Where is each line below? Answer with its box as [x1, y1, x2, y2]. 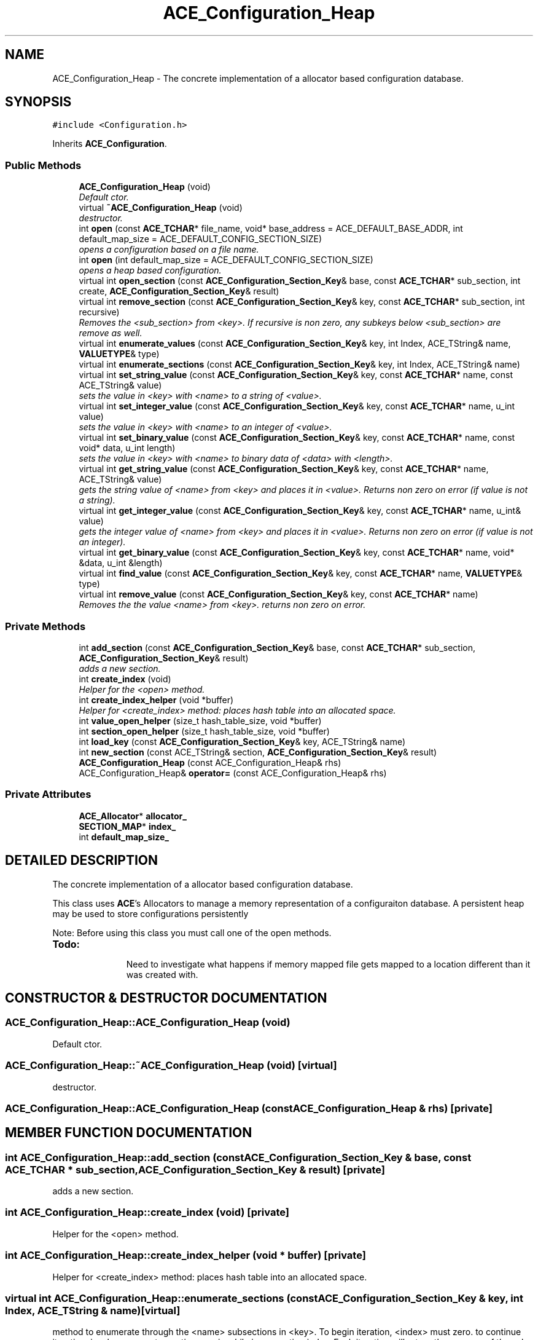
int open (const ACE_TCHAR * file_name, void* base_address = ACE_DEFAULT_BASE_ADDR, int [79, 223, 463, 234]
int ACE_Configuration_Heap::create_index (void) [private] [5, 1206, 289, 1219]
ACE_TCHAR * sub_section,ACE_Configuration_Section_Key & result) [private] [5, 1163, 385, 1176]
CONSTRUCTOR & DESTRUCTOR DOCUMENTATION [5, 990, 327, 1006]
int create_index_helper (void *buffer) [79, 694, 234, 705]
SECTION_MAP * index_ [79, 821, 176, 832]
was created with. [126, 969, 198, 980]
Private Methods [5, 620, 86, 633]
